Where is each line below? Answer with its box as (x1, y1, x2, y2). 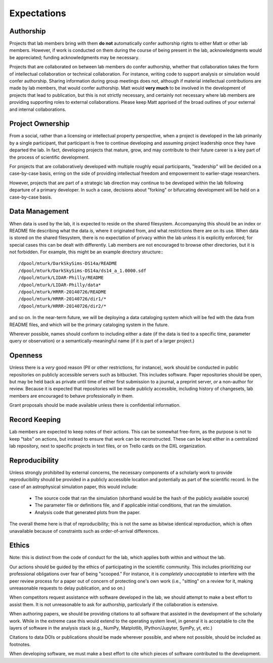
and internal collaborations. (9, 106, 67, 112)
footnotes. (9, 641, 31, 647)
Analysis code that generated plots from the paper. (34, 509, 141, 515)
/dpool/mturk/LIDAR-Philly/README (18, 275, 104, 281)
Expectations (9, 8, 66, 19)
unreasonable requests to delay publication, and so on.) (9, 585, 126, 591)
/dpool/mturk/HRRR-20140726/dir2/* (18, 303, 107, 309)
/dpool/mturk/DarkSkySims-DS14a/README (18, 261, 117, 266)
